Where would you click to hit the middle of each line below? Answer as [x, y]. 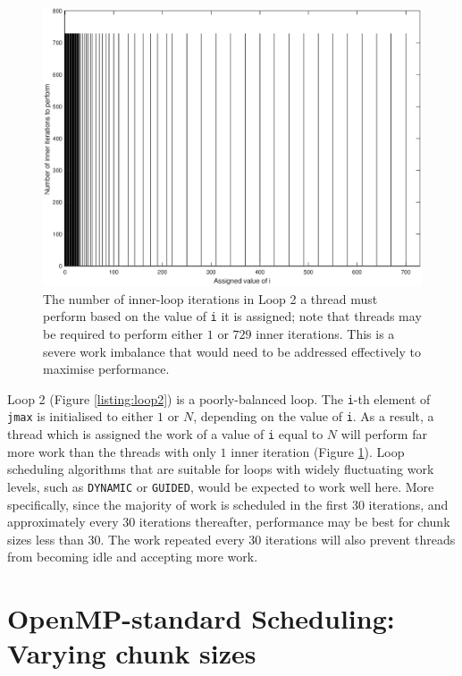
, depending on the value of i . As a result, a [314, 416]
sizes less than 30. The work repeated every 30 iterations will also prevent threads [231, 539]
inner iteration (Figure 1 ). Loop [318, 451]
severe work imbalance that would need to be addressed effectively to [232, 351]
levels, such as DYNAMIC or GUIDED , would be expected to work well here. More [221, 486]
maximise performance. [106, 369]
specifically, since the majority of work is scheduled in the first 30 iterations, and [228, 504]
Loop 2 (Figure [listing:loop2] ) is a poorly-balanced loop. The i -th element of [219, 398]
